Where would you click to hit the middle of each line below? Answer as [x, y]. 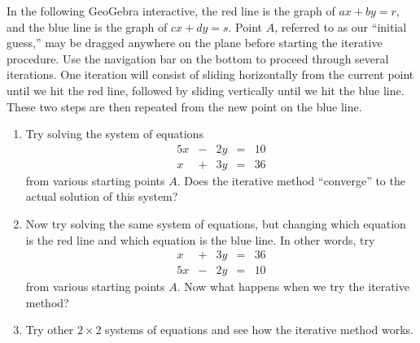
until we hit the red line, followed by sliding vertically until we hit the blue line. [206, 90]
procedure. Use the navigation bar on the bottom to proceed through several [198, 58]
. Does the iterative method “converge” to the [291, 180]
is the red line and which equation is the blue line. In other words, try [200, 239]
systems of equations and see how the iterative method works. [259, 330]
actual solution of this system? [102, 196]
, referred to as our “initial [341, 26]
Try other [50, 330]
